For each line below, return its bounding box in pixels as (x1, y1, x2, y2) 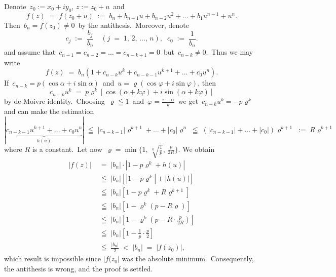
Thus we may (211, 47, 253, 57)
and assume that (4, 47, 56, 57)
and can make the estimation (4, 105, 94, 116)
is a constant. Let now (32, 143, 102, 154)
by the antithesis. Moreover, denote (78, 19, 189, 30)
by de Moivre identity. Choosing (4, 96, 105, 106)
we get (178, 96, 199, 106)
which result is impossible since (4, 253, 101, 264)
